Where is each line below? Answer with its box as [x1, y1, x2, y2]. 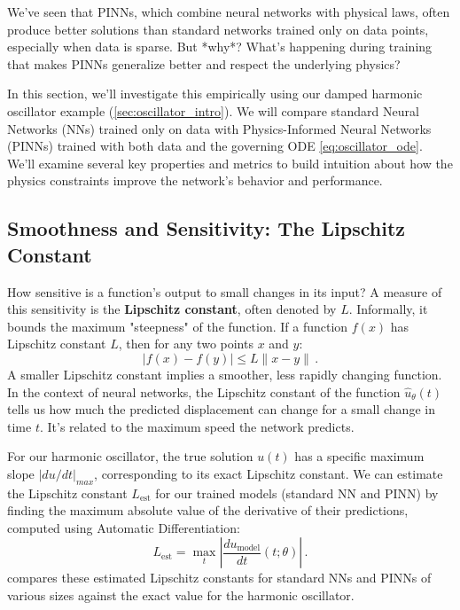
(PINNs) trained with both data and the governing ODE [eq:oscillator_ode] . [7, 137, 423, 155]
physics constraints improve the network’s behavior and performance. [7, 171, 383, 190]
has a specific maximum [294, 447, 425, 465]
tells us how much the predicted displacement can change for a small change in [7, 400, 435, 418]
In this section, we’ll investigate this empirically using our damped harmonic [7, 84, 423, 103]
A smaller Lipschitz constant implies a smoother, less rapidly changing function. [7, 364, 442, 383]
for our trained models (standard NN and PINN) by [155, 483, 439, 502]
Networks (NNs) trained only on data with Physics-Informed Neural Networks [7, 119, 432, 137]
